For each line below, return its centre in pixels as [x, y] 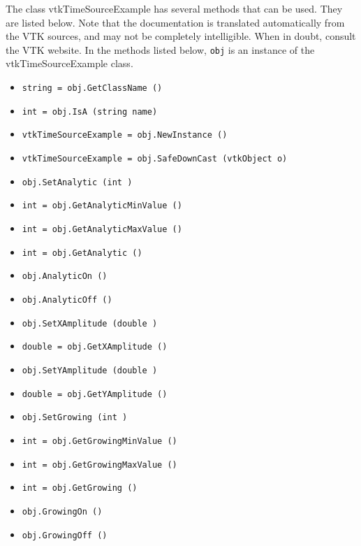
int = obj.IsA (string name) [90, 112]
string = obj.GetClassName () [92, 88]
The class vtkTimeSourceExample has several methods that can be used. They [174, 8]
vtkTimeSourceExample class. [69, 63]
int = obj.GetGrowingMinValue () [100, 441]
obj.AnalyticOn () [65, 276]
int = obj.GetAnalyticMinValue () [102, 206]
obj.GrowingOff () [65, 535]
